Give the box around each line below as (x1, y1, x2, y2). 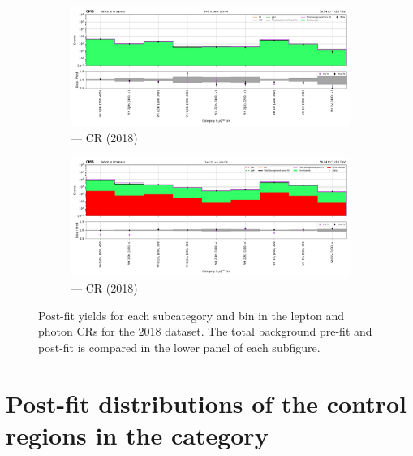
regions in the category (6, 418, 269, 451)
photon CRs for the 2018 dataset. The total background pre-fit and (38, 323, 372, 340)
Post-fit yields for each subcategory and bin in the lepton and (38, 306, 344, 324)
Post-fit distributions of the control (6, 386, 407, 419)
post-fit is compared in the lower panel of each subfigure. (38, 338, 321, 355)
